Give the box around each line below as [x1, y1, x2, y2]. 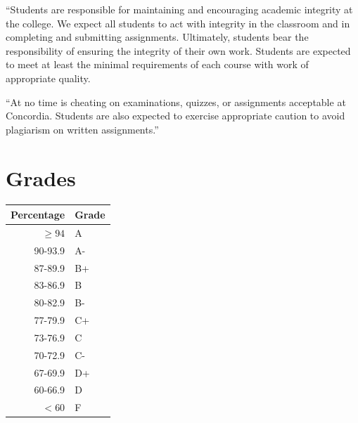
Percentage [11, 207, 65, 221]
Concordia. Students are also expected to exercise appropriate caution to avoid [6, 108, 345, 123]
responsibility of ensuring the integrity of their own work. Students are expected [6, 43, 351, 58]
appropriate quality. [6, 70, 91, 85]
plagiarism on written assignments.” [6, 122, 159, 136]
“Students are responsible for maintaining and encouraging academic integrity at [6, 2, 353, 16]
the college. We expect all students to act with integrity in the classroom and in [6, 15, 350, 30]
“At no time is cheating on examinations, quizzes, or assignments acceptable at [6, 94, 346, 109]
